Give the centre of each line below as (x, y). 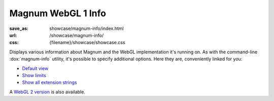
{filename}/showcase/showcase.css (87, 43)
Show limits (34, 75)
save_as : (19, 28)
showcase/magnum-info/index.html (87, 28)
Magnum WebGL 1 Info (58, 13)
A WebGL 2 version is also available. (47, 92)
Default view (35, 68)
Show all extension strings (49, 82)
